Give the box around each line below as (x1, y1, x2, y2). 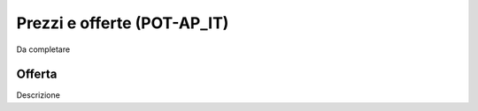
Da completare (16, 44, 71, 55)
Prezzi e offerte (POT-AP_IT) (16, 13, 229, 33)
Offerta (16, 67, 58, 82)
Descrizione (16, 90, 61, 100)
